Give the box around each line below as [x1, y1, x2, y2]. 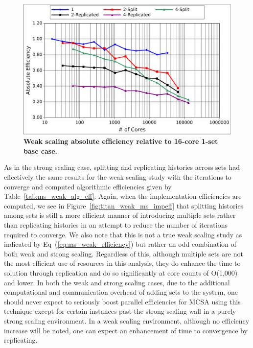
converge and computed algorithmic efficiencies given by [4, 181, 172, 191]
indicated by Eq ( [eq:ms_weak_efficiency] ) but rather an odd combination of [4, 239, 236, 249]
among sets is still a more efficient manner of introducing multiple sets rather [4, 210, 236, 220]
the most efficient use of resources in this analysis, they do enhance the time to [4, 258, 241, 268]
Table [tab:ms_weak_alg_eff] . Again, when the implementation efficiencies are [4, 191, 242, 201]
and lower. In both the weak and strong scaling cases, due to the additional [4, 277, 230, 287]
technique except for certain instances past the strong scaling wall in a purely [4, 306, 236, 316]
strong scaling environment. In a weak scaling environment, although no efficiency [4, 315, 250, 325]
